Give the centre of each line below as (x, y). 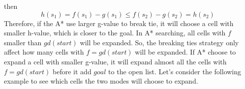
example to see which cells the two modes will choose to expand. (101, 81)
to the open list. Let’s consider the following (175, 71)
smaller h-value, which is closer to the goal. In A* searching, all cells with (115, 33)
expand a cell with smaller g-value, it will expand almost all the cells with (115, 61)
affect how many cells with (44, 52)
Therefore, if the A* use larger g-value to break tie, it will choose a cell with (119, 23)
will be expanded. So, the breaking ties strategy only (159, 42)
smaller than (23, 42)
